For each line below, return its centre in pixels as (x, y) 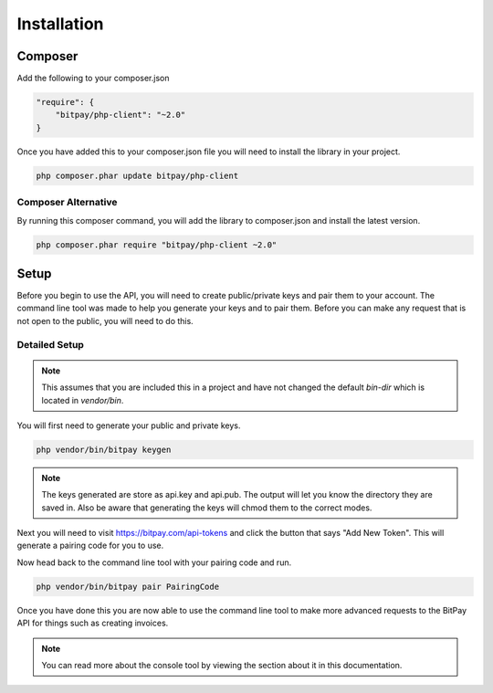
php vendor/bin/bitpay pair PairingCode (127, 586)
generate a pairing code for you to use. (90, 546)
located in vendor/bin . (83, 400)
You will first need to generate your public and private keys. (129, 425)
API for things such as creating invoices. (93, 623)
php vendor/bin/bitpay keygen (104, 449)
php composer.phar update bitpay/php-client (137, 175)
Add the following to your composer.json (93, 79)
